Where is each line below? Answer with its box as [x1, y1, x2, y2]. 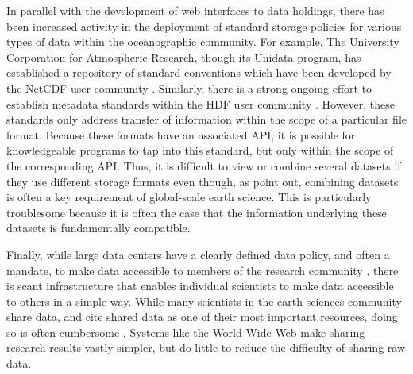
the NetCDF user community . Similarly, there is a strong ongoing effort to [6, 79, 372, 96]
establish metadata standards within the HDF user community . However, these [6, 95, 396, 112]
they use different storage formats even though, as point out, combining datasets [6, 173, 399, 189]
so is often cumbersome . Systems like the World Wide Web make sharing [6, 323, 365, 340]
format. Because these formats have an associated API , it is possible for [6, 126, 356, 143]
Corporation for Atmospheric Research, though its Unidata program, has [6, 48, 361, 65]
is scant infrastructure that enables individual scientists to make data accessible [6, 277, 394, 294]
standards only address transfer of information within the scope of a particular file [6, 111, 407, 128]
